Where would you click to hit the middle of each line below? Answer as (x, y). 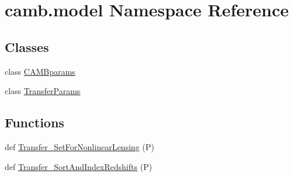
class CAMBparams (40, 71)
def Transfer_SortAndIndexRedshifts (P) (79, 166)
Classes (27, 46)
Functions (35, 122)
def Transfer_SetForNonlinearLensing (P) (80, 146)
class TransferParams (43, 91)
